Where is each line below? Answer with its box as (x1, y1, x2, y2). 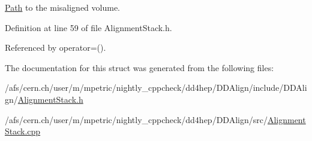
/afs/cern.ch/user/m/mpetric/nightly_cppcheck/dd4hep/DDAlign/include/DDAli (5, 81, 307, 94)
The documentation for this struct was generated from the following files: (5, 61, 274, 73)
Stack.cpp (5, 125, 41, 137)
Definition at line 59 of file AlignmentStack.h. (5, 21, 172, 33)
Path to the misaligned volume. (5, 1, 120, 13)
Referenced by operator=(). (5, 41, 106, 54)
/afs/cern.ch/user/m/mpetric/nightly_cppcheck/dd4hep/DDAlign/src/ (5, 113, 268, 125)
